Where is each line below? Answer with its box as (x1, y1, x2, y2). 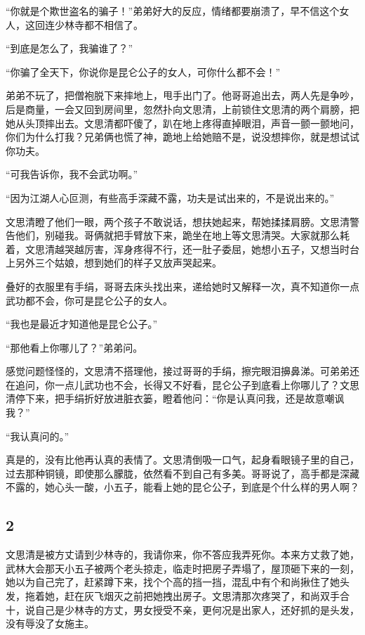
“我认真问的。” (6, 428, 69, 443)
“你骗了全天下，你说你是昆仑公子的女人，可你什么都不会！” (6, 64, 281, 79)
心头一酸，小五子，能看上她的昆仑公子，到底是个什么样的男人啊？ (54, 480, 359, 494)
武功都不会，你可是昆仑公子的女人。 (6, 293, 173, 307)
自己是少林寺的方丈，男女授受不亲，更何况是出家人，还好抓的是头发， (34, 602, 359, 617)
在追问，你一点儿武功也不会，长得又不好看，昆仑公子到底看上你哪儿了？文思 (6, 377, 359, 392)
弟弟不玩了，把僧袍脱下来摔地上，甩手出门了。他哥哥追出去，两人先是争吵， (6, 88, 359, 103)
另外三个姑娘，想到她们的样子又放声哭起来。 (15, 255, 222, 270)
